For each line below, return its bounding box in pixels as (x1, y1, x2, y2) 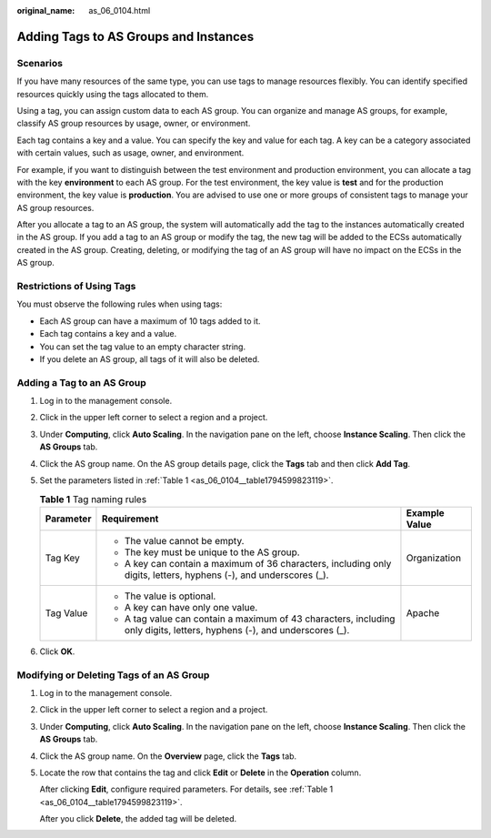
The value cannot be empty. (124, 534, 245, 547)
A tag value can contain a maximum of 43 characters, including (124, 612, 396, 625)
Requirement (101, 512, 159, 525)
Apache (406, 606, 440, 619)
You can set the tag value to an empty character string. (39, 341, 245, 352)
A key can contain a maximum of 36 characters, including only (124, 557, 392, 570)
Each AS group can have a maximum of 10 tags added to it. (39, 315, 261, 327)
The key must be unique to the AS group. (124, 546, 300, 559)
